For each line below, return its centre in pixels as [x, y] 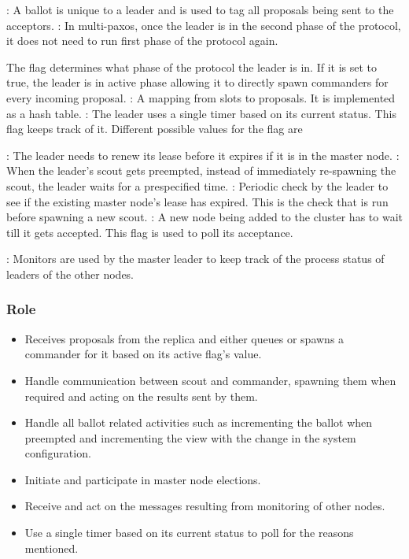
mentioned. [52, 548]
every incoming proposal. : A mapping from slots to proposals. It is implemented [201, 97]
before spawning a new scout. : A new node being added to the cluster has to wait [204, 217]
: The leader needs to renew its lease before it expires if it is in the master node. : [203, 155]
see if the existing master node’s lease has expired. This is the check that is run [197, 201]
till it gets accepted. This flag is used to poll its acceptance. [150, 232]
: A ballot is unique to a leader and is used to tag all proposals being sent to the [200, 9]
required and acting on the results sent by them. [141, 396]
